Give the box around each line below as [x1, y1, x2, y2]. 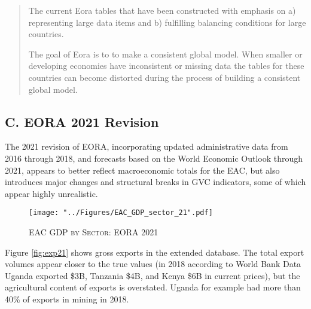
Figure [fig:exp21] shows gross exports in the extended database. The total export [5, 246, 304, 258]
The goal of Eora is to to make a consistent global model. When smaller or [28, 47, 303, 60]
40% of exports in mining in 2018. [5, 292, 129, 305]
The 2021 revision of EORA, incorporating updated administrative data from [5, 140, 288, 153]
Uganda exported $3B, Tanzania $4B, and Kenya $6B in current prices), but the [5, 269, 300, 281]
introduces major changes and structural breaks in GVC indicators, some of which [5, 175, 306, 188]
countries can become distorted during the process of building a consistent [28, 71, 301, 83]
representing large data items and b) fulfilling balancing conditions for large [28, 16, 306, 28]
